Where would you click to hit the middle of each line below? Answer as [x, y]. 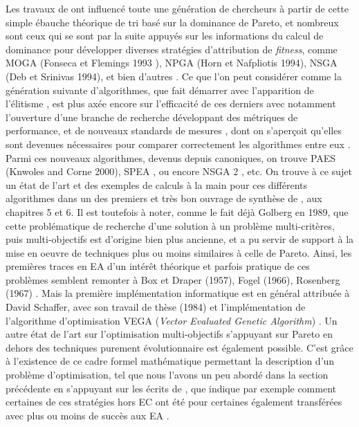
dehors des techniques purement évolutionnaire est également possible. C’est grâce [179, 347]
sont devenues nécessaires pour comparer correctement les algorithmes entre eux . [178, 144]
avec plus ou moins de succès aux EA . [88, 415]
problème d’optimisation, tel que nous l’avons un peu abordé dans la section [167, 375]
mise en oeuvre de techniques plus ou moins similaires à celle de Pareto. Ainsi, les [179, 252]
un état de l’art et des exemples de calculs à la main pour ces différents [156, 184]
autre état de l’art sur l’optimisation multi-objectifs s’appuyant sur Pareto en [169, 334]
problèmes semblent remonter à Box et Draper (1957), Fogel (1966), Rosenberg [173, 279]
